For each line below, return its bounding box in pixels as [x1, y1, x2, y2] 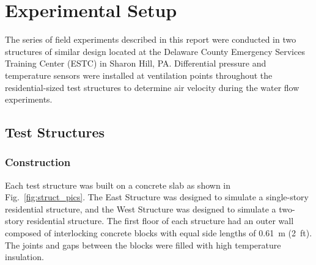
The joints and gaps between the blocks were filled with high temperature [5, 238, 281, 251]
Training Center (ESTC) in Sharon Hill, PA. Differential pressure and [5, 57, 266, 70]
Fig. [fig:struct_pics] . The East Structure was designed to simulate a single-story [5, 191, 309, 203]
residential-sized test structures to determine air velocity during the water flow [5, 81, 299, 93]
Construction [5, 154, 71, 170]
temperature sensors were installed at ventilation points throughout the [5, 68, 273, 81]
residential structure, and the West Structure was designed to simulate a [5, 202, 276, 215]
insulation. [5, 250, 44, 263]
